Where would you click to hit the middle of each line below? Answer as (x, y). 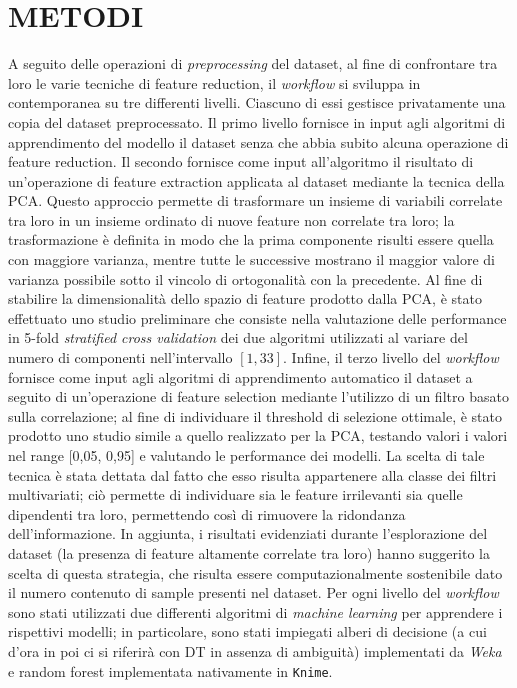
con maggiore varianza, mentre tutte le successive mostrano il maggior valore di (251, 259)
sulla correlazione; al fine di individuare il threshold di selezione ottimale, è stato (255, 415)
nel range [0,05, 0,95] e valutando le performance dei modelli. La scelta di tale (246, 455)
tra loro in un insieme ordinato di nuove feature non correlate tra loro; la (231, 219)
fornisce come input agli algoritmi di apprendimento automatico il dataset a (240, 376)
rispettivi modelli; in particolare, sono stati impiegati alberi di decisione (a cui (247, 631)
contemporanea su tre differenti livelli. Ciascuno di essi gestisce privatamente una (257, 102)
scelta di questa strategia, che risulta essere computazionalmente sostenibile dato (255, 572)
